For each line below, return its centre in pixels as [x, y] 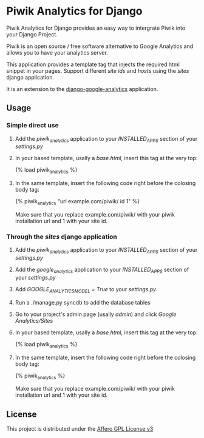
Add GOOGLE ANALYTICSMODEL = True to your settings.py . [86, 290]
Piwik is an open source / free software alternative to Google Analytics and [100, 46]
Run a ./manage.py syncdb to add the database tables [83, 302]
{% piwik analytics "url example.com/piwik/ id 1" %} [77, 202]
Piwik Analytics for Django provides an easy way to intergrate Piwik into [96, 28]
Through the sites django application [62, 237]
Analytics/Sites [34, 320]
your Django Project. [32, 34]
